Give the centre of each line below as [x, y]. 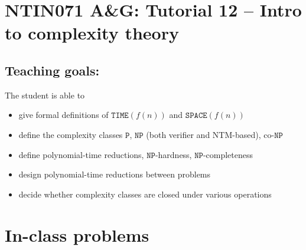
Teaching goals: [52, 70]
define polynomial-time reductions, [81, 154]
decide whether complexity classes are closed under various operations [145, 194]
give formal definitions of [64, 115]
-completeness [228, 154]
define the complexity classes [71, 134]
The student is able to [45, 95]
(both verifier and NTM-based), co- [210, 134]
